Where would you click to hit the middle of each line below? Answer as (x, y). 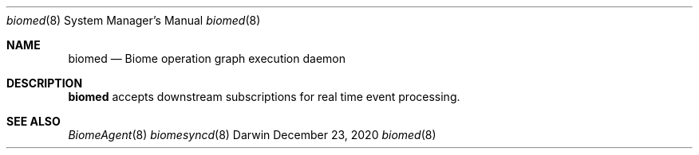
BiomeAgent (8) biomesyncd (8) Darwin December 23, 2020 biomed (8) (252, 135)
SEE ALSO (34, 121)
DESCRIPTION (45, 83)
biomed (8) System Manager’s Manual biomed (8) (134, 20)
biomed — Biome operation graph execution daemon (207, 58)
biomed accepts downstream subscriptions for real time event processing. (264, 97)
